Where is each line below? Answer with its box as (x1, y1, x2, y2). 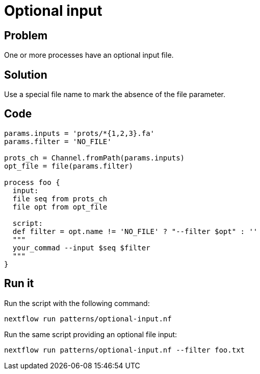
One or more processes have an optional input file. (4, 51, 174, 60)
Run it (4, 277, 34, 290)
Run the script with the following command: (4, 298, 150, 308)
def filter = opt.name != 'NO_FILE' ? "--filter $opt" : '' (12, 227, 258, 236)
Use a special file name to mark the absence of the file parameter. (4, 90, 225, 99)
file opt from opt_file (12, 202, 108, 211)
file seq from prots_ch (12, 194, 108, 203)
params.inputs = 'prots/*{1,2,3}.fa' (4, 129, 155, 137)
